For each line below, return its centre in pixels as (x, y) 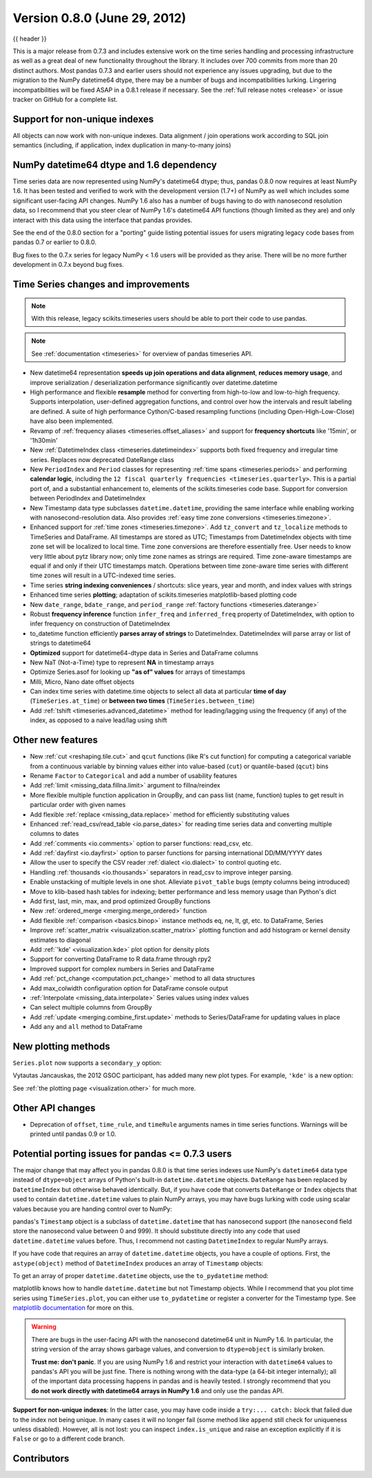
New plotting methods (61, 1046)
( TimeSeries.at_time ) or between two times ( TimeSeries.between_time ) (142, 701)
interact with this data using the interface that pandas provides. (103, 220)
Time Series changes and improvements (101, 284)
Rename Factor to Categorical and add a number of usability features (134, 775)
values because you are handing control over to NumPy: (92, 1209)
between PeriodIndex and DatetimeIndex (88, 498)
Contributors (41, 1459)
